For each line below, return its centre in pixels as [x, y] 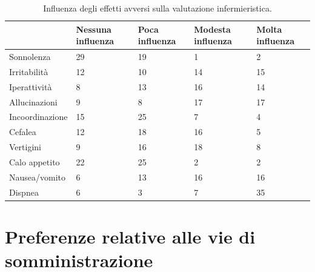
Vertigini [25, 147]
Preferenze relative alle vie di [130, 236]
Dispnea [24, 192]
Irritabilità [29, 71]
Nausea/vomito [38, 177]
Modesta [212, 29]
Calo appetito [35, 161]
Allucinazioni [33, 101]
